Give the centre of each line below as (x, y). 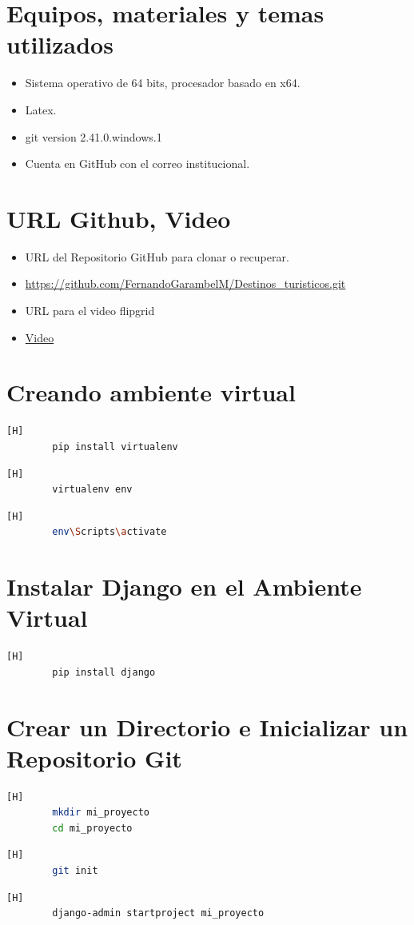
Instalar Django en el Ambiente (184, 586)
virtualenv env (92, 490)
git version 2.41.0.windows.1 (94, 136)
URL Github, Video (119, 218)
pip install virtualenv (115, 447)
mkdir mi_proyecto (101, 813)
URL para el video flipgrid (90, 310)
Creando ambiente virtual (151, 392)
